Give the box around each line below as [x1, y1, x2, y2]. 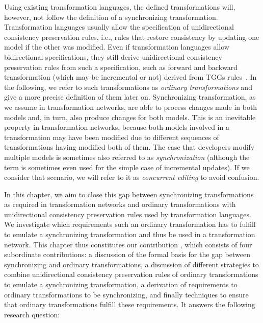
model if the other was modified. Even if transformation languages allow [4, 41, 229, 52]
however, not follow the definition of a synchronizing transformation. [4, 11, 218, 22]
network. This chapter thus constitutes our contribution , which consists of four [4, 239, 252, 249]
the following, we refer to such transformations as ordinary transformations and [4, 81, 252, 92]
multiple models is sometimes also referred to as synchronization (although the [4, 151, 250, 162]
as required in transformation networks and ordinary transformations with [4, 199, 236, 210]
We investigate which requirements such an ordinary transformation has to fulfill [4, 219, 256, 229]
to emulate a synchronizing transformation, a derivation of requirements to [4, 279, 238, 290]
